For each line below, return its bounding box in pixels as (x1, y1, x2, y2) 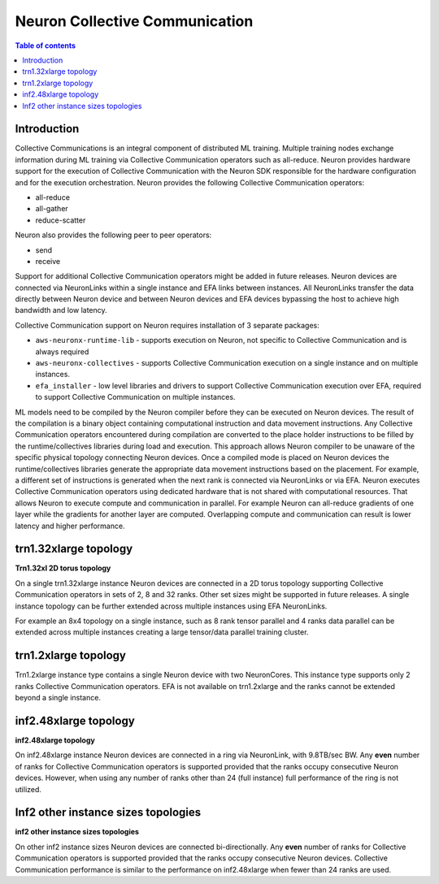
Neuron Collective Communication (15, 12, 254, 30)
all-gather (35, 204, 68, 214)
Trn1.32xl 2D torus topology (15, 563, 111, 573)
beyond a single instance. (15, 693, 102, 703)
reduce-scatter (35, 215, 86, 225)
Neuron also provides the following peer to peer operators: (15, 230, 212, 240)
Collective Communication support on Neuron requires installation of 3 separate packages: (15, 320, 320, 330)
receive (35, 256, 61, 266)
